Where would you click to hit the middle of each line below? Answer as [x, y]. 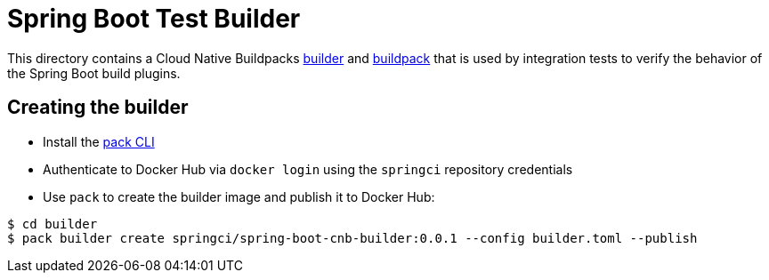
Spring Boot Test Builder [154, 19]
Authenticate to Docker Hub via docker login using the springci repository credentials [308, 169]
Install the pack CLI [99, 141]
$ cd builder [53, 224]
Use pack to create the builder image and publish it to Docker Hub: [239, 196]
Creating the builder [98, 108]
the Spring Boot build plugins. [94, 73]
